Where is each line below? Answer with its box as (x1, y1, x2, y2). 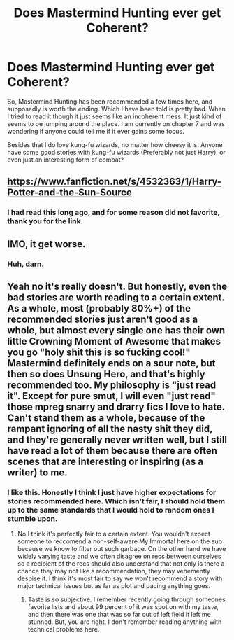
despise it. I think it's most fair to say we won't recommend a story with (17, 574, 223, 583)
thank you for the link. (7, 216, 84, 226)
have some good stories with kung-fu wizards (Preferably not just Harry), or (7, 148, 226, 156)
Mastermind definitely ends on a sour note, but (7, 357, 216, 369)
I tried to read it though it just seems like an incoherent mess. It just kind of (7, 112, 222, 120)
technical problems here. (27, 625, 100, 634)
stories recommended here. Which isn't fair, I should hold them (7, 496, 226, 506)
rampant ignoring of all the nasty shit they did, (7, 422, 213, 435)
